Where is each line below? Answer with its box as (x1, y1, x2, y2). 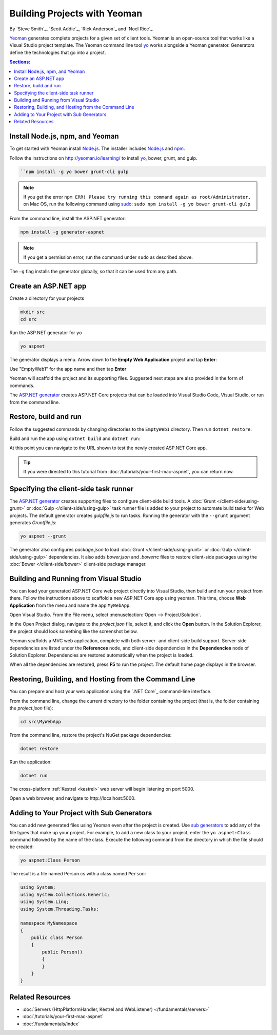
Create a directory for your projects (9, 295, 85, 301)
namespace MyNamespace (20, 921, 77, 926)
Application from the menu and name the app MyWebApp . (9, 602, 131, 608)
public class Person (31, 935, 83, 941)
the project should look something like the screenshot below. (9, 628, 138, 634)
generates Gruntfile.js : (9, 520, 56, 526)
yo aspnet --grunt (20, 533, 67, 539)
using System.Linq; (20, 899, 69, 905)
